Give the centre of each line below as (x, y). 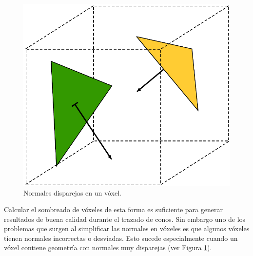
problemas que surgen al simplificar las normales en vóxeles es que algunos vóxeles (127, 228)
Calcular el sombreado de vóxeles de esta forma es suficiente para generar (113, 209)
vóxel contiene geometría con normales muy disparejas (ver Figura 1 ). (108, 247)
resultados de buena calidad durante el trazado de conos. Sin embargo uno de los (125, 219)
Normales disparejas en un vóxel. (72, 193)
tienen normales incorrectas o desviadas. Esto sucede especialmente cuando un (121, 238)
